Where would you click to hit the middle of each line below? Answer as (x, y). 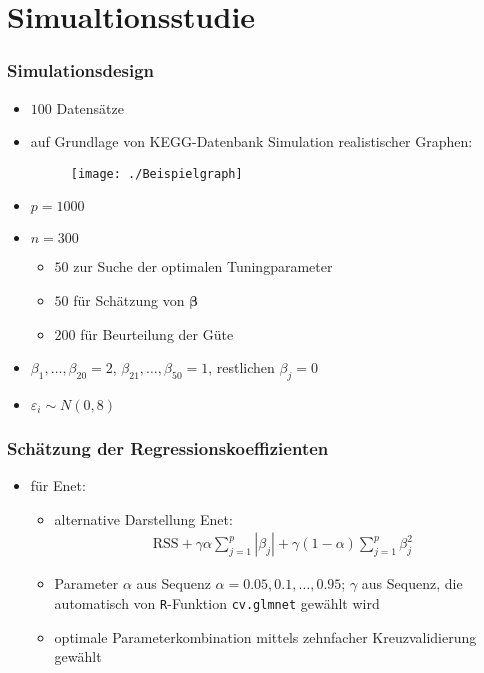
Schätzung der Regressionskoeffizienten (168, 447)
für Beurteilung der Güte (157, 333)
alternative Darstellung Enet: (143, 518)
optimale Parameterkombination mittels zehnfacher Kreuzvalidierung (265, 636)
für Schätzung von (129, 300)
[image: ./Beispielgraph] (156, 173)
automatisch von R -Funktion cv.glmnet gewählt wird (217, 603)
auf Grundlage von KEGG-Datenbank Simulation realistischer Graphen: (251, 141)
